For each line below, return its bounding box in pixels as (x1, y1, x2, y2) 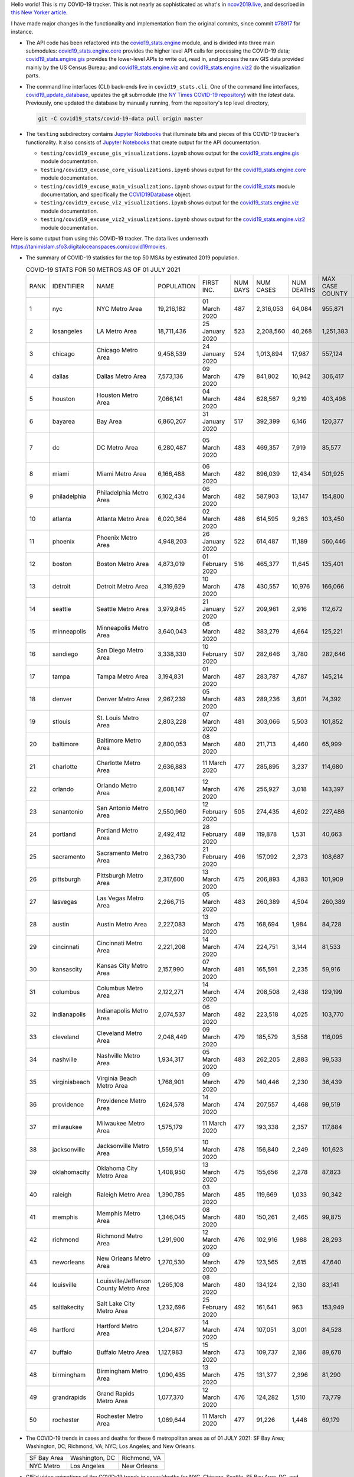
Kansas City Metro (96, 961, 148, 970)
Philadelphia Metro (96, 488, 149, 496)
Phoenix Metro (96, 533, 137, 542)
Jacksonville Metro (96, 1141, 150, 1150)
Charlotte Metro (96, 759, 141, 767)
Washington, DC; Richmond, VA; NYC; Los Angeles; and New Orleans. (25, 1442, 196, 1450)
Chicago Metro (96, 346, 138, 354)
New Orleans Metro (96, 1254, 151, 1263)
